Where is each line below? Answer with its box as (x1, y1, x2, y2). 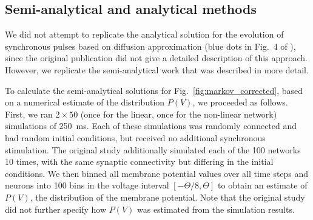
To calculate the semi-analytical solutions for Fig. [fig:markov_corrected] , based (5, 84, 303, 96)
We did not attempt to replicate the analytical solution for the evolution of (5, 28, 284, 41)
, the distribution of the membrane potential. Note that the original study (30, 190, 305, 203)
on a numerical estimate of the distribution (5, 96, 165, 108)
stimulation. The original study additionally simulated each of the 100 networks (5, 143, 301, 156)
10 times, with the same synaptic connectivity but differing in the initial (5, 155, 274, 168)
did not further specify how (5, 202, 107, 215)
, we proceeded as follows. (192, 96, 288, 108)
